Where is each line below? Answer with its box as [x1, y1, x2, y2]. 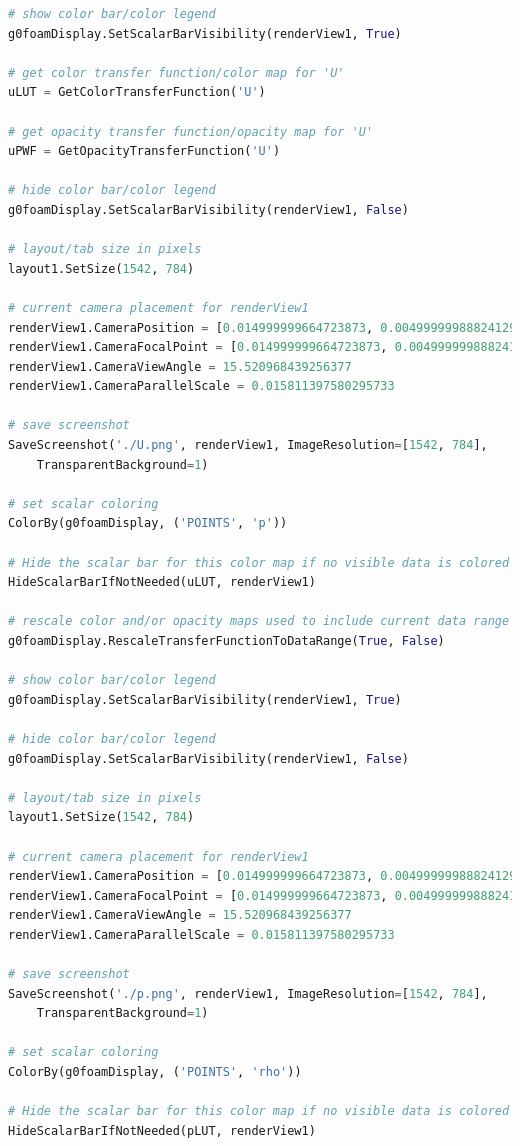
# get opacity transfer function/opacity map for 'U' [8, 124, 374, 139]
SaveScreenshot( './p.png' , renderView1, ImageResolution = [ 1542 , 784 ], [8, 986, 488, 1001]
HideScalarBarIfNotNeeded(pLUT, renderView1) [8, 1123, 316, 1138]
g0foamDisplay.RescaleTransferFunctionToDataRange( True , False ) [8, 634, 445, 648]
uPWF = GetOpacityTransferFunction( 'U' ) [8, 144, 281, 159]
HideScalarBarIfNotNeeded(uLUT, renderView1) [8, 575, 316, 590]
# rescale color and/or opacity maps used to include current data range [8, 614, 510, 629]
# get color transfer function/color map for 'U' [8, 65, 345, 80]
